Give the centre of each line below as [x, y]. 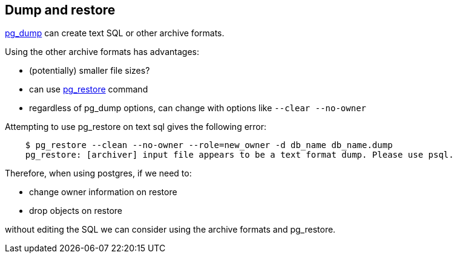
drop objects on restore [76, 211]
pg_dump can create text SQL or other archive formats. [115, 33]
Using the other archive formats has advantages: [102, 52]
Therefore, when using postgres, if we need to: [98, 173]
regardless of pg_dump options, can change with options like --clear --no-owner [198, 108]
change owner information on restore [103, 192]
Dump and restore [60, 10]
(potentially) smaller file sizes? [90, 71]
